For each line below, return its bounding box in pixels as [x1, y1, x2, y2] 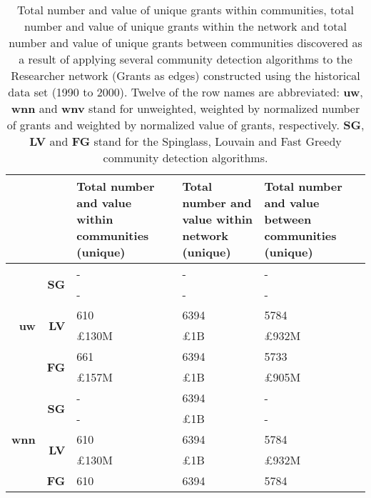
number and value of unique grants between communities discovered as [9, 34, 362, 51]
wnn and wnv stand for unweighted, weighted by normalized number [11, 100, 360, 116]
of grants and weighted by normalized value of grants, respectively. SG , [6, 116, 365, 133]
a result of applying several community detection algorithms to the [19, 51, 352, 67]
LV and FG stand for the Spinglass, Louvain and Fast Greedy [29, 133, 342, 149]
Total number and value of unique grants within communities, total [17, 1, 354, 18]
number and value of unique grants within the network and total [24, 18, 347, 34]
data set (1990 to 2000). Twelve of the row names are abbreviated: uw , [8, 84, 363, 100]
